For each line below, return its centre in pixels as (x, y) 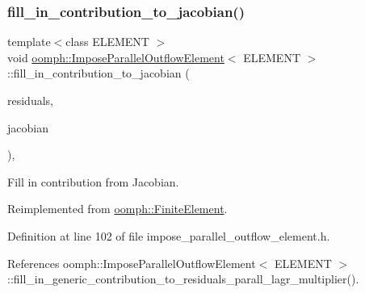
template (29, 42)
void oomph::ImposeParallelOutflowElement (116, 57)
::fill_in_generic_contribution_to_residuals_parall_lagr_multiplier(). (183, 279)
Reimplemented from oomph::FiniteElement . (117, 209)
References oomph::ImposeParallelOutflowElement (132, 263)
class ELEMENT (107, 42)
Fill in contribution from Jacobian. (93, 181)
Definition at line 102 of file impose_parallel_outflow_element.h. (169, 235)
